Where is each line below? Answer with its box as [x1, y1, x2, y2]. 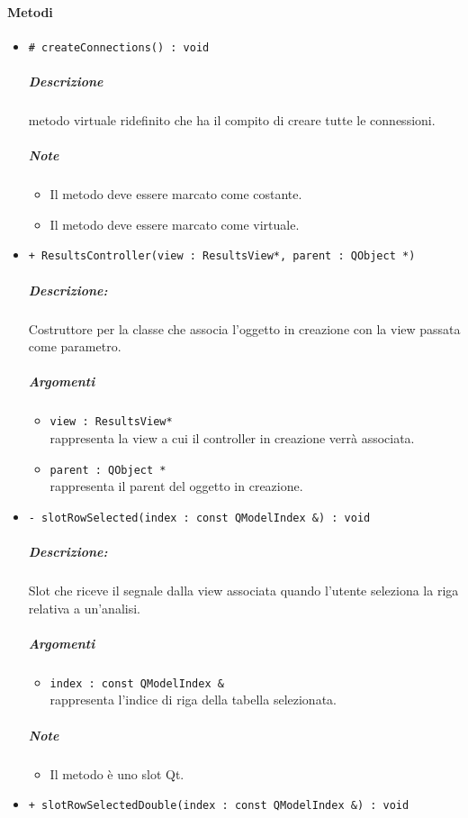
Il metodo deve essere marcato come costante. [49, 185, 302, 204]
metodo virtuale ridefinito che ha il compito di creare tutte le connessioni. [28, 111, 436, 130]
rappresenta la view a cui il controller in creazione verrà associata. [49, 428, 415, 447]
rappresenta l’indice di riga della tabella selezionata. [49, 690, 337, 709]
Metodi [7, 2, 53, 21]
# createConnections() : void [28, 41, 210, 54]
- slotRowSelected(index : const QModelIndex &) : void [28, 511, 371, 524]
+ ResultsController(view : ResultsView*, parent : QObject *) [28, 250, 416, 263]
